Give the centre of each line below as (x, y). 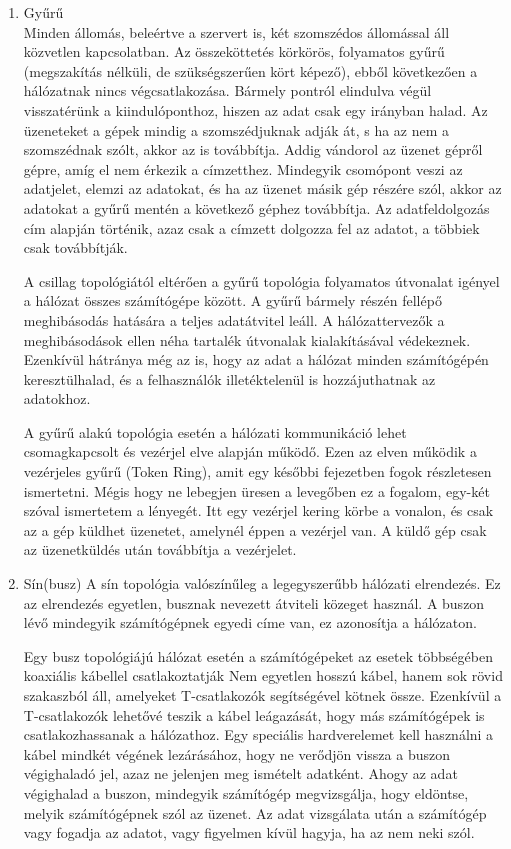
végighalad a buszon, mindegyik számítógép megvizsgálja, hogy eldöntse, (246, 792)
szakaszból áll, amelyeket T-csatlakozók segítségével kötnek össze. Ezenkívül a (262, 695)
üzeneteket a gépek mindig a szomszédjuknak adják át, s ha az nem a (236, 129)
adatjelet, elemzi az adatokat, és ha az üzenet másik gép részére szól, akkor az (262, 188)
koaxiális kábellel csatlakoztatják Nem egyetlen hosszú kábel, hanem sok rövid (263, 675)
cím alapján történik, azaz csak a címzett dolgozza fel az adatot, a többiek (251, 227)
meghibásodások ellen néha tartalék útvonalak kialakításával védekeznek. (247, 339)
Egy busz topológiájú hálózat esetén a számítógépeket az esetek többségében (258, 655)
